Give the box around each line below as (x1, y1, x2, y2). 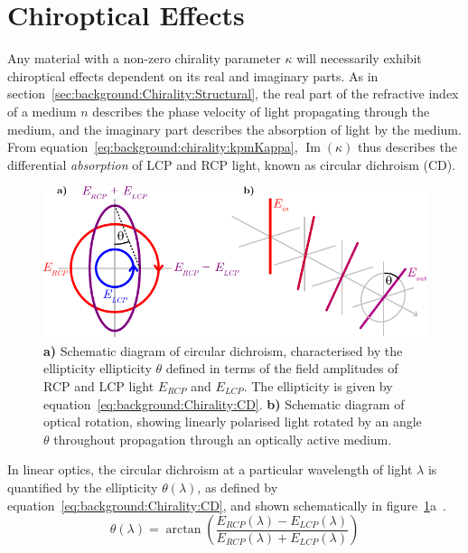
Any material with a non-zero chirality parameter (7, 49, 281, 68)
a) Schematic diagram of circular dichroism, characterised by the (43, 341, 403, 360)
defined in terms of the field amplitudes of (165, 359, 398, 378)
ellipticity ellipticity (43, 359, 152, 378)
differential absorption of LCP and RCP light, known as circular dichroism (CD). (7, 155, 456, 173)
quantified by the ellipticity (7, 477, 158, 496)
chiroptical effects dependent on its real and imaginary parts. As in (7, 66, 379, 85)
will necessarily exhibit (296, 49, 422, 68)
